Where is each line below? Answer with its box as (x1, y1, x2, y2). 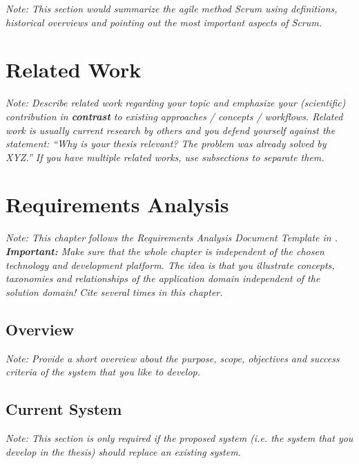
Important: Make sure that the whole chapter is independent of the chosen (6, 244, 324, 258)
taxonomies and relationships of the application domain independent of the (6, 271, 320, 286)
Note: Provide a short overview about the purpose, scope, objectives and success (6, 351, 340, 365)
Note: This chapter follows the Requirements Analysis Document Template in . (6, 230, 338, 245)
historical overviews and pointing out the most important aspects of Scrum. (6, 15, 322, 29)
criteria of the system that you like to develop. (6, 364, 200, 379)
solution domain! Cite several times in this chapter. (6, 284, 223, 299)
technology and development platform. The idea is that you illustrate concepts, (6, 257, 335, 272)
